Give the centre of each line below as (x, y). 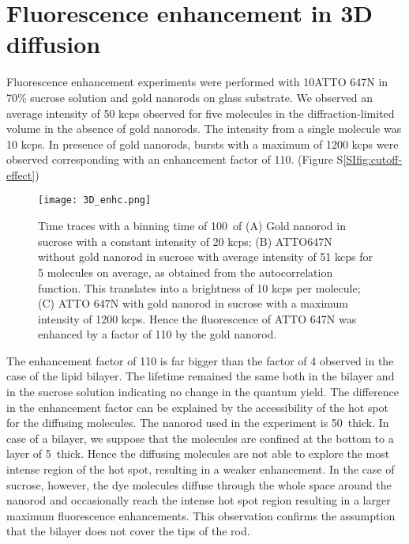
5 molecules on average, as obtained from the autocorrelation (186, 272)
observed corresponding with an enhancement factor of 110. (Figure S (175, 159)
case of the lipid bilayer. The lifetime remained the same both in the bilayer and (201, 376)
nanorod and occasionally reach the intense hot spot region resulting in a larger (199, 500)
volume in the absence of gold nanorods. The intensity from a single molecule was (204, 128)
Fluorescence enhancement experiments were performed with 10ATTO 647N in (197, 82)
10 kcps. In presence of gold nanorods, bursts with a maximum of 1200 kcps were (203, 144)
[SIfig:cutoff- (373, 159)
